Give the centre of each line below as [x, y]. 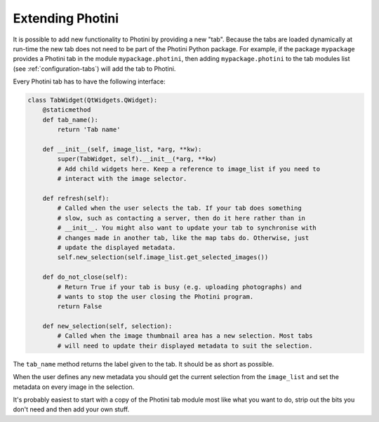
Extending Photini [66, 18]
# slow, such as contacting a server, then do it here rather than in [181, 218]
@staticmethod [67, 110]
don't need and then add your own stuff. [71, 409]
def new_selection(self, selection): [107, 326]
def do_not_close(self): [85, 277]
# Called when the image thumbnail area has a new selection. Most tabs [185, 336]
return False [80, 306]
